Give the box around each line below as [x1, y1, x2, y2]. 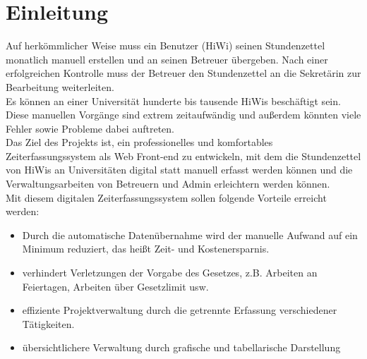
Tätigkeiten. [22, 316, 75, 331]
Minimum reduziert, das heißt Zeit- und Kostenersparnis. [22, 241, 270, 256]
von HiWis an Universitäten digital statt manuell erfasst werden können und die [6, 162, 353, 177]
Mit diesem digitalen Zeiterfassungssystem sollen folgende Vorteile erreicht [6, 190, 327, 205]
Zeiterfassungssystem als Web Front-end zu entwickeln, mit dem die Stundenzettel [6, 148, 361, 163]
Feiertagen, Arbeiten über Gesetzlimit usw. [22, 279, 209, 293]
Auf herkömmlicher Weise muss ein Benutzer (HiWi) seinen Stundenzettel [6, 38, 325, 53]
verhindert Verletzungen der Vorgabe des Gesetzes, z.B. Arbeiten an [22, 265, 318, 280]
